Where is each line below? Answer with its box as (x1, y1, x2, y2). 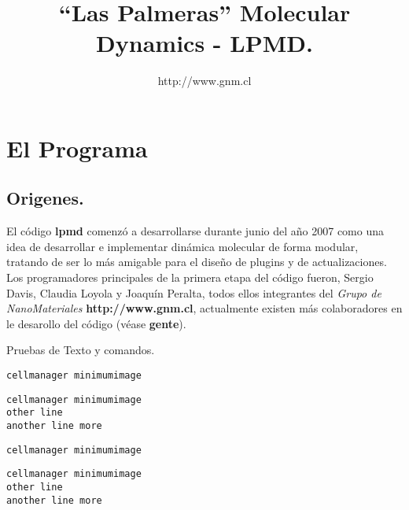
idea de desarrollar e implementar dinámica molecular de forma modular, (6, 238, 359, 254)
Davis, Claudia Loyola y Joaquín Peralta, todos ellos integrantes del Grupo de (6, 284, 381, 301)
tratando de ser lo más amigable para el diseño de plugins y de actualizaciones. (6, 253, 387, 270)
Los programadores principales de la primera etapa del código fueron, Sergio (6, 269, 374, 286)
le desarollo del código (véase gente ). (6, 315, 186, 331)
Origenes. (6, 186, 84, 210)
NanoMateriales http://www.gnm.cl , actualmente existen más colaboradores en (6, 300, 403, 316)
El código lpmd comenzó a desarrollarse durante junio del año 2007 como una (6, 223, 385, 239)
